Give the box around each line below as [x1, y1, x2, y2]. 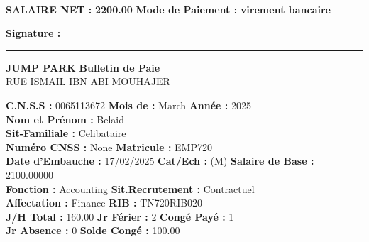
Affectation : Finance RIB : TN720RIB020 [6, 195, 203, 210]
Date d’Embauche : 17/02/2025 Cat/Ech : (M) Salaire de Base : [6, 153, 314, 168]
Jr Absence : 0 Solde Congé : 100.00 [6, 223, 180, 238]
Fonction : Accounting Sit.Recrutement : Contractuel [6, 181, 255, 196]
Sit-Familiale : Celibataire [6, 126, 126, 141]
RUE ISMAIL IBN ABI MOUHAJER [6, 74, 170, 89]
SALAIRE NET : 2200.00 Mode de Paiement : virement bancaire [6, 1, 331, 16]
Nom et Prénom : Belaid [6, 111, 125, 126]
